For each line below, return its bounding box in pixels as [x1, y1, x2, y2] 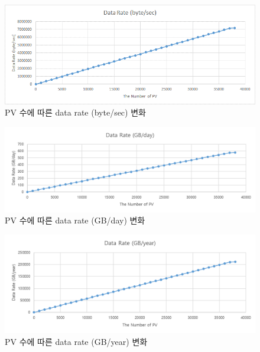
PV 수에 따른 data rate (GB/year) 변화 [5, 335, 148, 347]
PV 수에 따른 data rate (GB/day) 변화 [5, 214, 145, 226]
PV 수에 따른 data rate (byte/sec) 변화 [5, 106, 146, 119]
